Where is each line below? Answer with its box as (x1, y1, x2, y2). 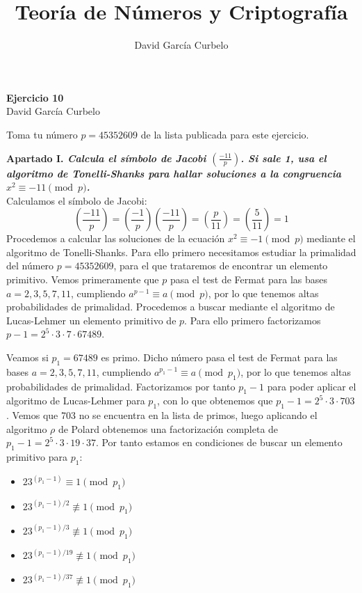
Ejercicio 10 (6, 90, 64, 104)
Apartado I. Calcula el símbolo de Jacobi (6, 150, 206, 165)
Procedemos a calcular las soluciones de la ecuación (6, 231, 225, 246)
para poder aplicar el (267, 379, 356, 393)
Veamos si (6, 350, 49, 365)
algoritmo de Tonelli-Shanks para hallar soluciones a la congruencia (6, 166, 341, 180)
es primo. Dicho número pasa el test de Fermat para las (101, 350, 338, 365)
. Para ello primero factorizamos (184, 313, 321, 327)
